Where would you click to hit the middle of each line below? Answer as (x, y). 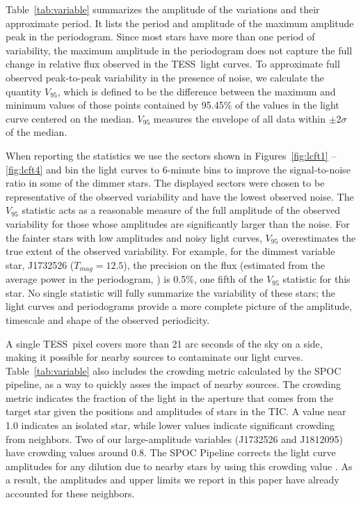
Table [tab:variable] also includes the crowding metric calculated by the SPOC (174, 370)
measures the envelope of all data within (239, 118)
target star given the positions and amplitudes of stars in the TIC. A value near (176, 411)
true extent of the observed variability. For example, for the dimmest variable (170, 251)
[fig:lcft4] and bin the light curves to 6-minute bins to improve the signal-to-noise (178, 169)
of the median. (37, 132)
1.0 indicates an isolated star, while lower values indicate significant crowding (170, 425)
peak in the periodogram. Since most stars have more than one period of (160, 37)
